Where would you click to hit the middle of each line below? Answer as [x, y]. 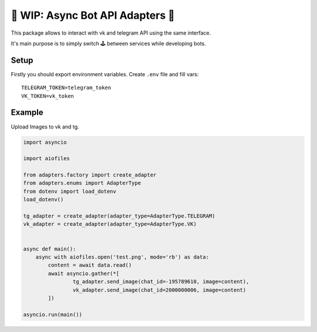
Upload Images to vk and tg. [45, 127]
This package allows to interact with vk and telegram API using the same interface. [111, 33]
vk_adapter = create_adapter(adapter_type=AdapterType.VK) [110, 224]
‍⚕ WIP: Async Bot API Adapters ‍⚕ [93, 15]
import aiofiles [47, 159]
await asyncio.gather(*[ [84, 273]
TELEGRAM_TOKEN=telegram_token [66, 88]
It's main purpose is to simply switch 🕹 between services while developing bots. [109, 43]
